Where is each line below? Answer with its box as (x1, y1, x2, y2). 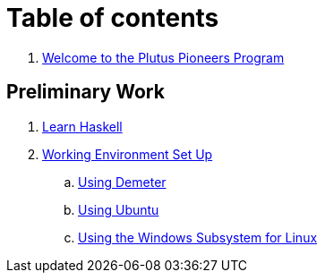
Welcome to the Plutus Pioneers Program (42, 49, 285, 65)
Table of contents (6, 3, 219, 33)
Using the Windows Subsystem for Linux (78, 229, 318, 245)
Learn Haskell (42, 118, 123, 134)
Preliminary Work (6, 81, 165, 104)
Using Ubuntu (78, 201, 159, 217)
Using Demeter (78, 174, 167, 190)
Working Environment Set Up (42, 146, 213, 162)
